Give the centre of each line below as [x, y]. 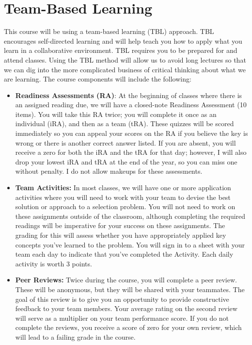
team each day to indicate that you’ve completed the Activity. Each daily [124, 254]
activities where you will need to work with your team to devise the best [123, 197]
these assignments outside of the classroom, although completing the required [130, 216]
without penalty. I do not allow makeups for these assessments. [109, 171]
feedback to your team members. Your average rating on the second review [126, 308]
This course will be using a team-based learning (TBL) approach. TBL [109, 31]
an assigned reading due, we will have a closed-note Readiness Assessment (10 [131, 105]
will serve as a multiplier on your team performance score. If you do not [122, 318]
